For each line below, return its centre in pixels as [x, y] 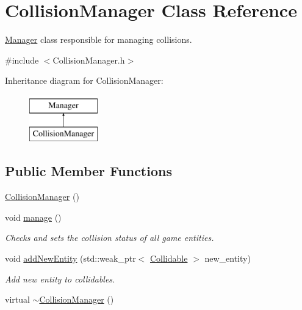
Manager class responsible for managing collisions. [99, 39]
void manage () [33, 217]
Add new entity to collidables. [60, 279]
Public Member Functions [88, 171]
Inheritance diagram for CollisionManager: [84, 80]
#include [22, 60]
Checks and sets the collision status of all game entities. [110, 238]
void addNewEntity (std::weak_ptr [70, 258]
